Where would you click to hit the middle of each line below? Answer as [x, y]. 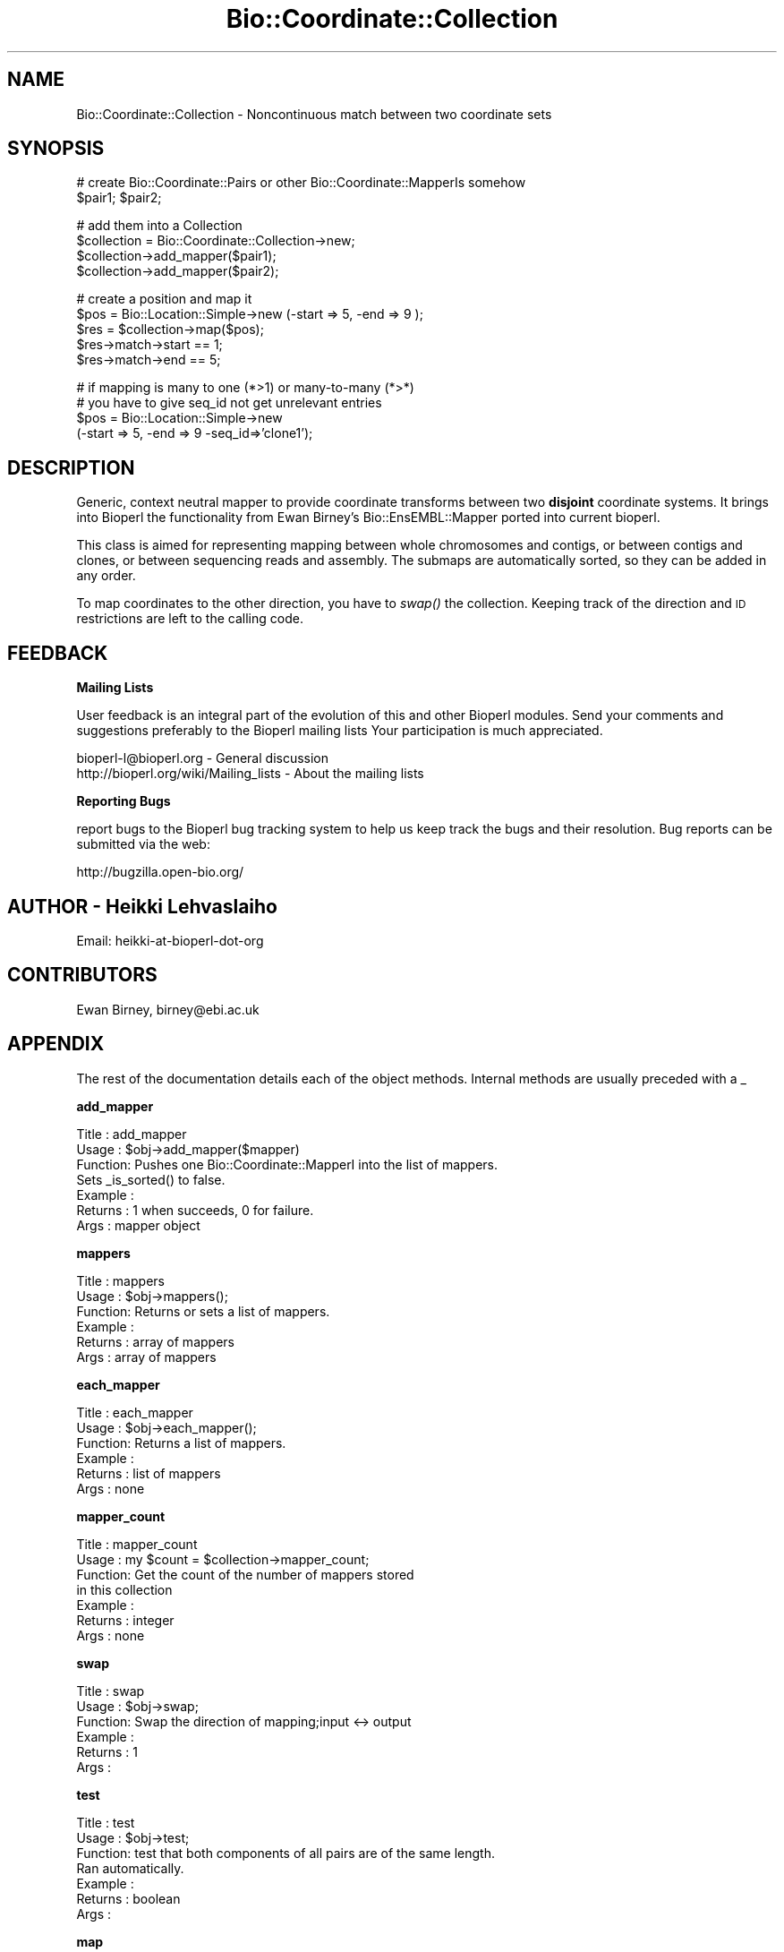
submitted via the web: [143, 844]
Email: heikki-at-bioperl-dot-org [170, 940]
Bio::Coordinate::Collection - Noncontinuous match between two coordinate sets [314, 114]
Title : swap [111, 1691]
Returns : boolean [128, 1898]
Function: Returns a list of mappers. [181, 1443]
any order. [106, 576]
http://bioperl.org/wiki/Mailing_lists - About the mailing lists [250, 774]
